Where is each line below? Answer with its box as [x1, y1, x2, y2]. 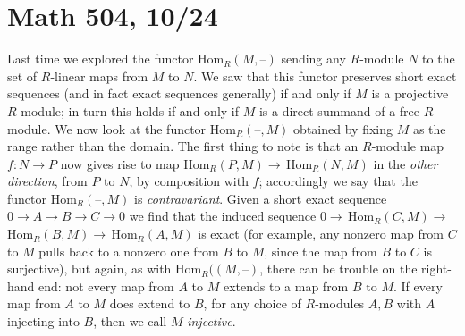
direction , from [7, 172, 88, 190]
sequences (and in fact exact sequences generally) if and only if [7, 84, 351, 103]
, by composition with [129, 172, 249, 190]
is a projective [371, 84, 449, 103]
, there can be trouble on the [259, 259, 418, 278]
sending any [281, 49, 346, 68]
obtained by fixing [293, 119, 393, 138]
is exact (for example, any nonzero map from [198, 224, 444, 243]
